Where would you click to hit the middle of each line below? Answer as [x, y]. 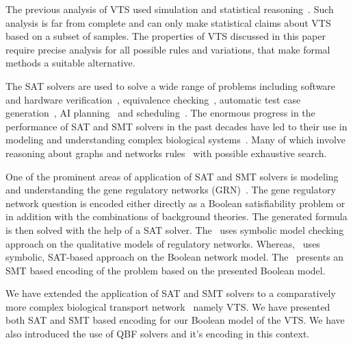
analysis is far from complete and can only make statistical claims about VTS [168, 22]
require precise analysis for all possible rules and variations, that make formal [168, 49]
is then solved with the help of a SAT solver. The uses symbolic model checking [175, 229]
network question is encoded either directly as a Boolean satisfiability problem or [175, 203]
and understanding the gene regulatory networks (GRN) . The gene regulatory [171, 190]
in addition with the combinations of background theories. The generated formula [176, 216]
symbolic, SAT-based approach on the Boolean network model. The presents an [175, 257]
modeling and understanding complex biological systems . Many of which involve [175, 140]
